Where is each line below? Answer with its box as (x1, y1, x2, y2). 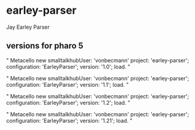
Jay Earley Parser (6, 23, 50, 31)
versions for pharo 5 (6, 41, 84, 51)
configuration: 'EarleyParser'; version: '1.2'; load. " (6, 99, 131, 106)
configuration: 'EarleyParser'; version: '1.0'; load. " (6, 63, 131, 70)
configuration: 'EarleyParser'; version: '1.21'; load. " (6, 117, 133, 124)
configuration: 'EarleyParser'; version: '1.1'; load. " (6, 81, 129, 88)
